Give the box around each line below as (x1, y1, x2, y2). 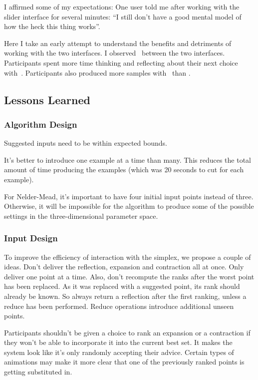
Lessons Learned (4, 92, 90, 107)
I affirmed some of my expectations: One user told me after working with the (4, 2, 240, 12)
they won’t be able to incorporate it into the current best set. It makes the (4, 337, 233, 347)
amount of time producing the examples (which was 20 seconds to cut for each (4, 164, 244, 175)
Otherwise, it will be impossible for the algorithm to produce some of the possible (4, 201, 254, 211)
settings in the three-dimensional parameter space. (4, 210, 158, 221)
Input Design (4, 232, 58, 244)
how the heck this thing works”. (4, 21, 100, 32)
